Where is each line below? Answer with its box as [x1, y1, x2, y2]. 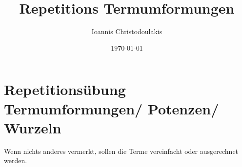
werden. [4, 155, 27, 166]
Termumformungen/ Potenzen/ [4, 98, 219, 118]
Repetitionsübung [4, 79, 126, 99]
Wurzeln [4, 117, 61, 137]
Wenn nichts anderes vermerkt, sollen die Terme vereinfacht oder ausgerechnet [4, 146, 239, 156]
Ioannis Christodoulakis [91, 26, 162, 37]
